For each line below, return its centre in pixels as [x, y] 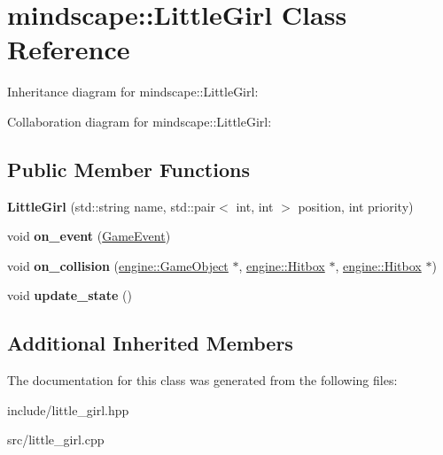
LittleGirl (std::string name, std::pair [112, 206]
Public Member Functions [128, 169]
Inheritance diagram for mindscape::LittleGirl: [133, 92]
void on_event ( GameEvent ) [89, 236]
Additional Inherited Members [150, 343]
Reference [69, 49]
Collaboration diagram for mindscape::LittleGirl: [140, 121]
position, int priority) [356, 206]
